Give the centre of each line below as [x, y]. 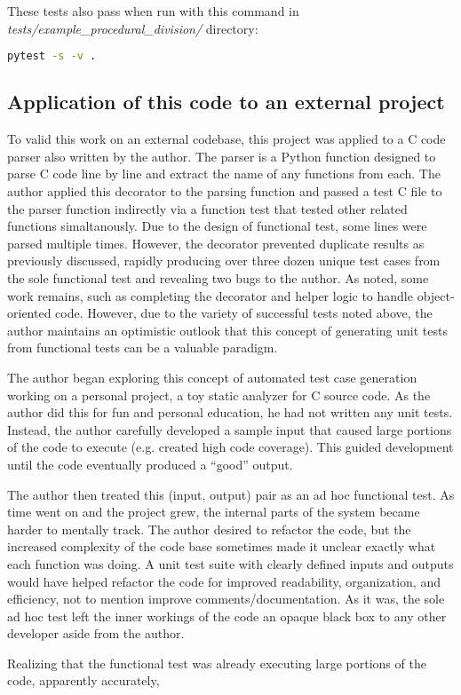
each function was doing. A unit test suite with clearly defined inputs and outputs [230, 563]
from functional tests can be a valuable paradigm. [143, 347]
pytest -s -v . [52, 56]
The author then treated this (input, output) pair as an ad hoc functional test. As [231, 494]
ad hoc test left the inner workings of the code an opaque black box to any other [227, 616]
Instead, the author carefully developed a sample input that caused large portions [230, 429]
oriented [29, 313]
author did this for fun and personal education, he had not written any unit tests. [230, 412]
